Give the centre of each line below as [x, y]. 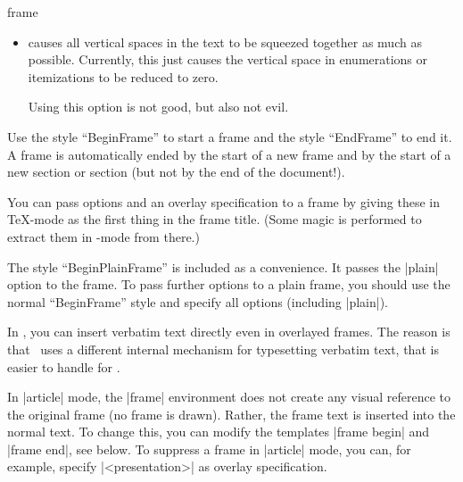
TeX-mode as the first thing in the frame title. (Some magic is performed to [215, 219]
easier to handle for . [64, 366]
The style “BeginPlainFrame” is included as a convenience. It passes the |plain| [223, 266]
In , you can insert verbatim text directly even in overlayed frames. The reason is [229, 332]
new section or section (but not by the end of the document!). [176, 172]
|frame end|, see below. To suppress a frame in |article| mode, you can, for [209, 449]
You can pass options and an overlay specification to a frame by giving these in [224, 201]
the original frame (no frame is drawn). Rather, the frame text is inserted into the [231, 414]
